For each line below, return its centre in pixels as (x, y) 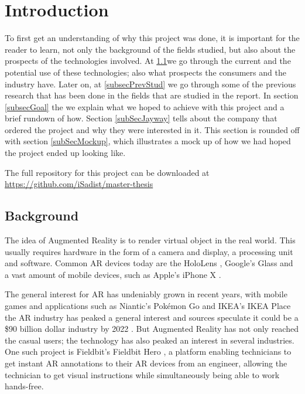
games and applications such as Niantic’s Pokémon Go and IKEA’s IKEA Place (148, 306)
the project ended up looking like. (65, 153)
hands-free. (24, 386)
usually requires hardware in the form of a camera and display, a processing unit (149, 251)
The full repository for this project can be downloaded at (107, 172)
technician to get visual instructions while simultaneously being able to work (142, 374)
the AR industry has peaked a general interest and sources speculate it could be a (152, 317)
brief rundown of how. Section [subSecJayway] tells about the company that (141, 118)
